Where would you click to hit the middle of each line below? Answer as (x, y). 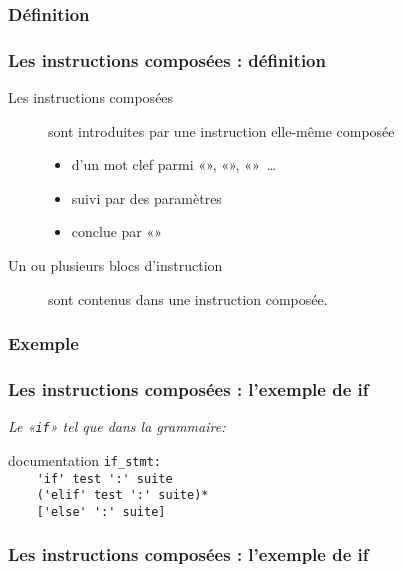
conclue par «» (117, 231)
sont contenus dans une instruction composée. (188, 298)
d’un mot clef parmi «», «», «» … (174, 164)
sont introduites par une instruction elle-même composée (221, 130)
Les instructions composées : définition (167, 59)
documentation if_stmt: (84, 459)
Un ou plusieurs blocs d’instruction (115, 265)
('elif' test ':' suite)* (122, 495)
